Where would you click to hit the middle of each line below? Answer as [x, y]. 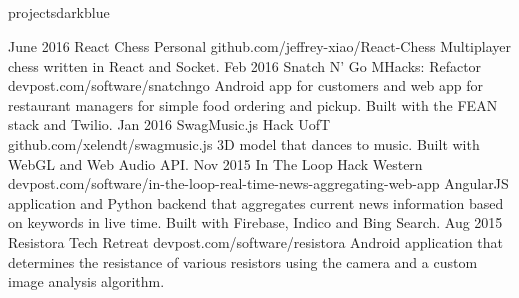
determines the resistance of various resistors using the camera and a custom [243, 261]
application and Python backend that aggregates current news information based [256, 202]
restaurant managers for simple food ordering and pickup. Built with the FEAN [253, 104]
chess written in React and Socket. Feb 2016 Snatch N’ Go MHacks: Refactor [245, 65]
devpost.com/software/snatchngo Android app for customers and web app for [246, 85]
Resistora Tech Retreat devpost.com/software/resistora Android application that [256, 241]
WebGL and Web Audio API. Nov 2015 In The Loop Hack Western [215, 163]
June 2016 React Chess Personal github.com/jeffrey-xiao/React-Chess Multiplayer [259, 45]
